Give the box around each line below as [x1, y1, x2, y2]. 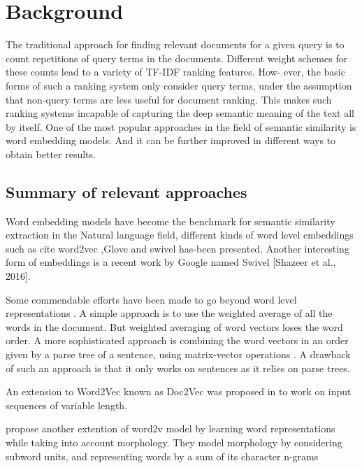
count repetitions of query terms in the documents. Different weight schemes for [6, 50, 348, 65]
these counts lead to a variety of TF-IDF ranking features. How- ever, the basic [6, 64, 345, 79]
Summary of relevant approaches [6, 180, 247, 202]
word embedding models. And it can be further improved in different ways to [6, 133, 336, 148]
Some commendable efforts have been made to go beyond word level [6, 292, 297, 306]
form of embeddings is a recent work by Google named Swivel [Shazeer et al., [6, 255, 336, 269]
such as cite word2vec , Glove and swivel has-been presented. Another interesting [6, 241, 349, 255]
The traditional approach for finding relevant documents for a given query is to [6, 37, 345, 52]
